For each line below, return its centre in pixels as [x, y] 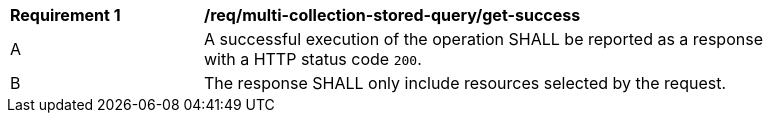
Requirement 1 [65, 15]
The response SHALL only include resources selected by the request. [465, 83]
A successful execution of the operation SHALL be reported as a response [483, 39]
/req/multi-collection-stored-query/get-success [392, 15]
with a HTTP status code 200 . [313, 59]
